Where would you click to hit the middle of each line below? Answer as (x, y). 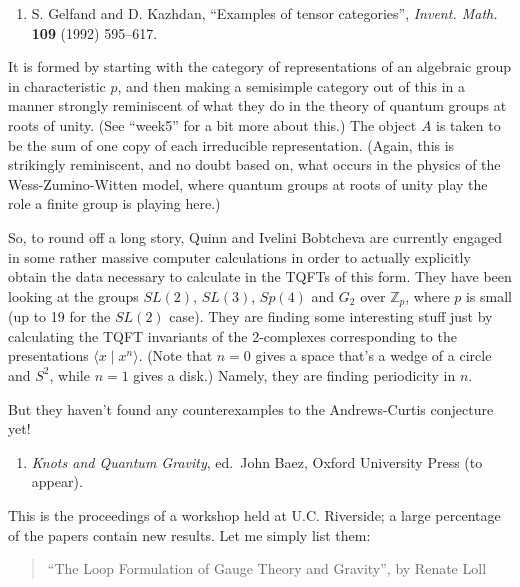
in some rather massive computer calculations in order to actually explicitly (239, 256)
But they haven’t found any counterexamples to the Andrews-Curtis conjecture (251, 408)
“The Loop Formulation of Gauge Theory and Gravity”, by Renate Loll (267, 568)
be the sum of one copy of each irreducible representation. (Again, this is (231, 144)
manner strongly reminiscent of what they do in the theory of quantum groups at (257, 105)
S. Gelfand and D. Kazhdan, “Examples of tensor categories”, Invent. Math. (264, 13)
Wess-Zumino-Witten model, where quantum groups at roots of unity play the (248, 183)
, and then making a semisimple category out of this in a (291, 85)
